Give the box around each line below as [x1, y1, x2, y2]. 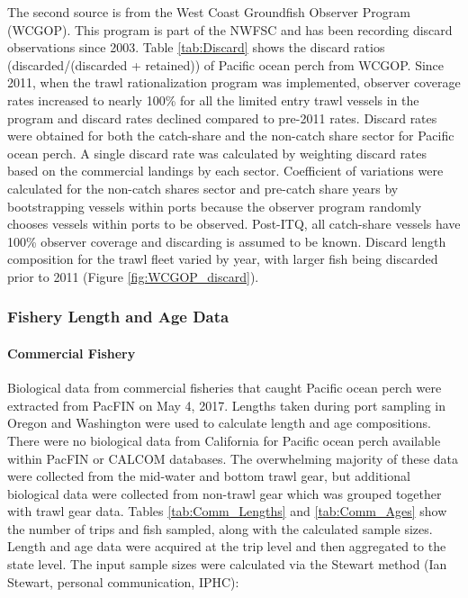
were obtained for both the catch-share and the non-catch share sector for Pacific [7, 126, 454, 145]
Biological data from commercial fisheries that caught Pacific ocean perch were [7, 378, 442, 397]
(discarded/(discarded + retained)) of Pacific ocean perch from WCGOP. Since [7, 55, 445, 74]
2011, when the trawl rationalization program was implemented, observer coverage [7, 73, 461, 92]
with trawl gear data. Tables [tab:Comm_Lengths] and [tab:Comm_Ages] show [7, 502, 447, 521]
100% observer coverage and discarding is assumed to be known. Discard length [7, 231, 446, 250]
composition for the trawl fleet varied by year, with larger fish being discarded [7, 249, 438, 268]
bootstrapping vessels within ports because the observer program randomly [7, 196, 422, 215]
